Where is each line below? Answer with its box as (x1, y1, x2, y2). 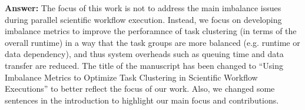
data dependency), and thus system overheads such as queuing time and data (5, 48, 284, 60)
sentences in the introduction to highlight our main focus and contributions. (5, 94, 279, 106)
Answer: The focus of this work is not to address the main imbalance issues (5, 2, 281, 14)
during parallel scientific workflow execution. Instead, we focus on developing (5, 13, 282, 25)
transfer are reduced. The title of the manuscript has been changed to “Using (5, 59, 283, 71)
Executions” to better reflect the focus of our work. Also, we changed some (5, 82, 275, 95)
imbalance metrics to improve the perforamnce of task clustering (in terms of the (5, 25, 297, 37)
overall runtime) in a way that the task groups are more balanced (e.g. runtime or (5, 36, 300, 48)
